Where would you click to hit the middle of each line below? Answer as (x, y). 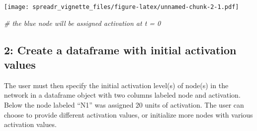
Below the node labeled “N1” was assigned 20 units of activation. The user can (124, 105)
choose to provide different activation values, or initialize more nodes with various (128, 114)
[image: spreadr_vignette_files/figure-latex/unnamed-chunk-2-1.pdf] (122, 7)
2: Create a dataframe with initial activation (120, 50)
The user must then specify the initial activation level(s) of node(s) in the (116, 85)
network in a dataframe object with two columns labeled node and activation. (122, 95)
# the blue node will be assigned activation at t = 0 (83, 23)
